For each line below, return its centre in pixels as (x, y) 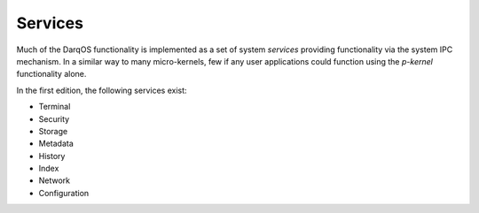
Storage (53, 131)
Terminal (55, 107)
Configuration (64, 193)
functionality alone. (51, 74)
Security (54, 118)
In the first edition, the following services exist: (102, 90)
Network (55, 180)
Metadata (56, 144)
